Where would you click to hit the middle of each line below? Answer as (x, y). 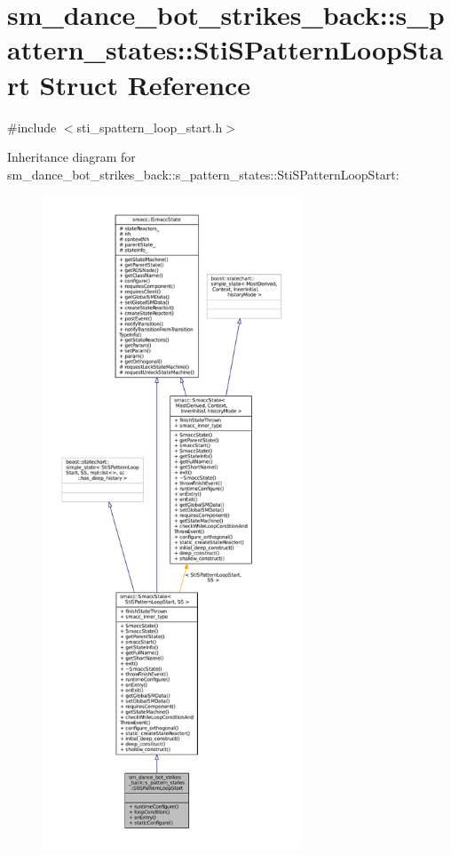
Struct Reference (145, 84)
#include (32, 127)
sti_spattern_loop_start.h (150, 127)
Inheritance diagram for (71, 157)
